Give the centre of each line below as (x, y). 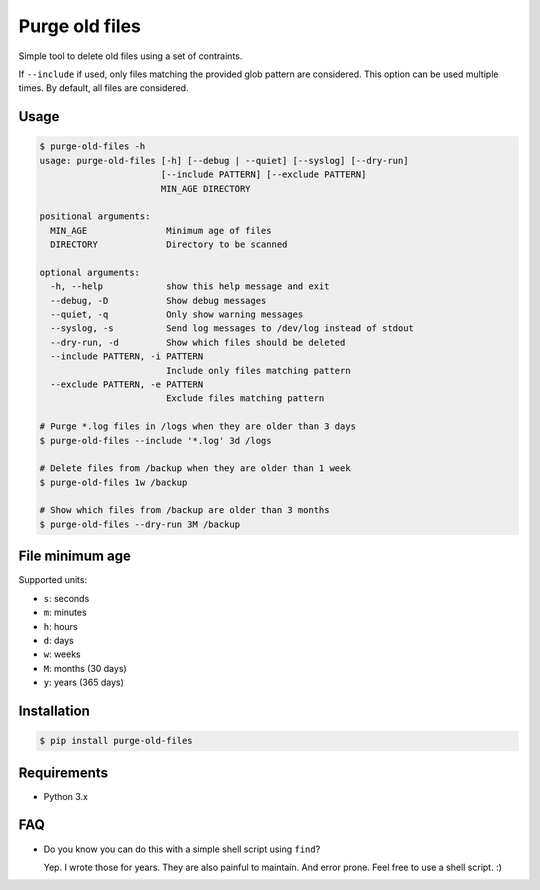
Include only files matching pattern (258, 370)
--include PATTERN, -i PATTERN (127, 356)
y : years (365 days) (84, 682)
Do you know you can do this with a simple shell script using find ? (182, 849)
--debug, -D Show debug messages (158, 300)
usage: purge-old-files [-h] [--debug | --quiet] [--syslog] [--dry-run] (224, 160)
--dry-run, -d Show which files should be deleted (198, 342)
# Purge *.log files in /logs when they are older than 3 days (198, 426)
